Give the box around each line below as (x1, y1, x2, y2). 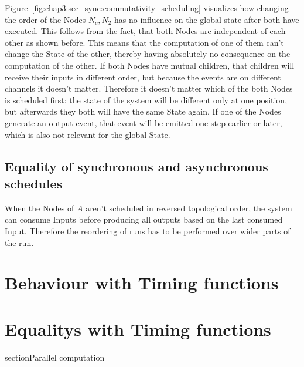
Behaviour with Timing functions (5, 271, 279, 295)
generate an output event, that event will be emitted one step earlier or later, (5, 116, 282, 129)
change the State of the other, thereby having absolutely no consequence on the (5, 48, 291, 60)
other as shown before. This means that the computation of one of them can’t (5, 36, 284, 48)
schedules (5, 174, 63, 192)
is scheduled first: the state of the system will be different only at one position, (5, 93, 288, 106)
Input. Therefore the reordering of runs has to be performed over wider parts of (5, 224, 291, 237)
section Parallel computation (5, 351, 105, 363)
